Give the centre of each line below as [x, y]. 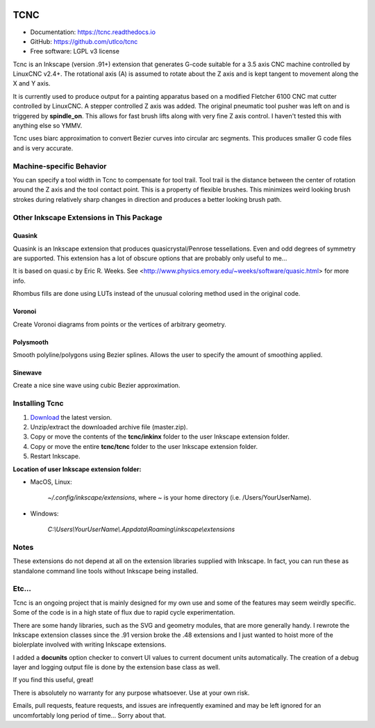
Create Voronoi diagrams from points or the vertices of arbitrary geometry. [120, 324]
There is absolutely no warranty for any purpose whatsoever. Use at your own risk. [131, 693]
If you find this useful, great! [53, 680]
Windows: [44, 513]
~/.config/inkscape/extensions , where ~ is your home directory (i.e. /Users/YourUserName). [180, 498]
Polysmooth [31, 342]
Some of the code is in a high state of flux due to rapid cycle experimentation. [124, 612]
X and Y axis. [32, 84]
